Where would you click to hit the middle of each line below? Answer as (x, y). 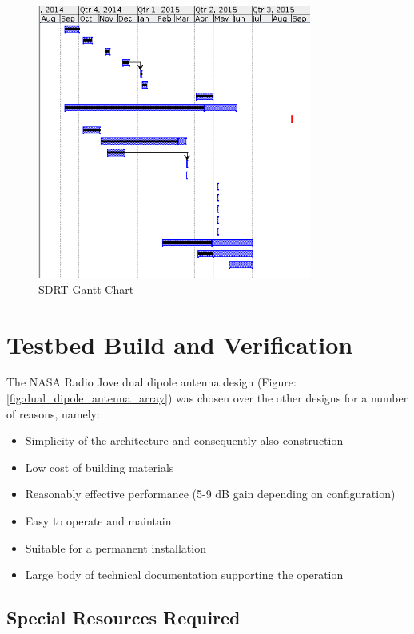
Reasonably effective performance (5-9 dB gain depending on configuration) (210, 494)
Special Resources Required (123, 618)
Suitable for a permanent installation (115, 547)
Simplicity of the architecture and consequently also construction (184, 440)
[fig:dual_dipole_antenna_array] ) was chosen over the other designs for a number (207, 398)
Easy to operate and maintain (98, 521)
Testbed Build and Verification (180, 344)
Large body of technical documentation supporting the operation (184, 575)
